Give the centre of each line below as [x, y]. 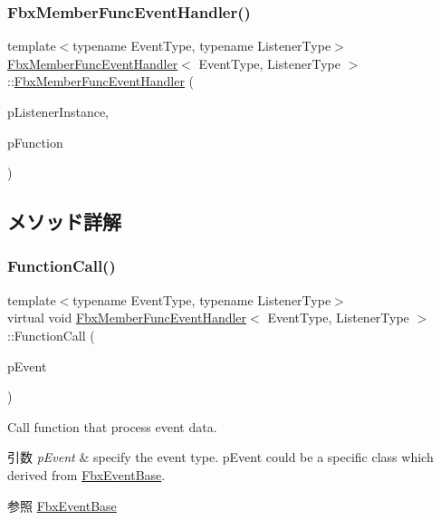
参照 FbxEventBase [62, 505]
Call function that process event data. [112, 426]
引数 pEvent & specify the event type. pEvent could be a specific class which [220, 457]
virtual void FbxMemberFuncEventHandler [127, 318]
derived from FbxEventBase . [86, 474]
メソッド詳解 [64, 221]
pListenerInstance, [58, 111]
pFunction [35, 142]
